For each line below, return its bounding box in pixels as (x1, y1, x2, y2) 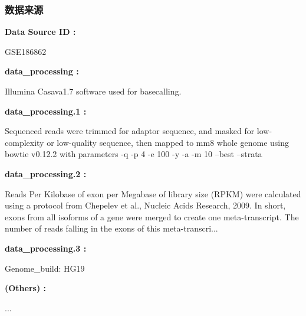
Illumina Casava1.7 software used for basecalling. (5, 85, 182, 97)
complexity (5, 136, 44, 148)
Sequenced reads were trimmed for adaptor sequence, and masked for (5, 125, 255, 137)
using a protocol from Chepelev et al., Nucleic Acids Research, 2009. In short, (5, 199, 286, 211)
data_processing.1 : (5, 105, 87, 117)
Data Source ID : (5, 25, 76, 38)
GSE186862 (5, 45, 47, 57)
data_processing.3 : (5, 242, 87, 254)
